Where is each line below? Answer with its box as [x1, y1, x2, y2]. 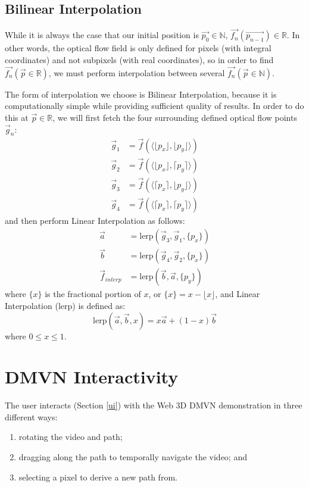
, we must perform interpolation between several [48, 66, 225, 79]
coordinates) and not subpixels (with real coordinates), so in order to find [5, 54, 274, 66]
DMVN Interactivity [5, 364, 179, 389]
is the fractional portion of [45, 288, 141, 300]
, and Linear [215, 288, 260, 300]
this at [5, 111, 29, 124]
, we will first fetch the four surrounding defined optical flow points [52, 111, 297, 124]
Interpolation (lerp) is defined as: [5, 299, 126, 311]
